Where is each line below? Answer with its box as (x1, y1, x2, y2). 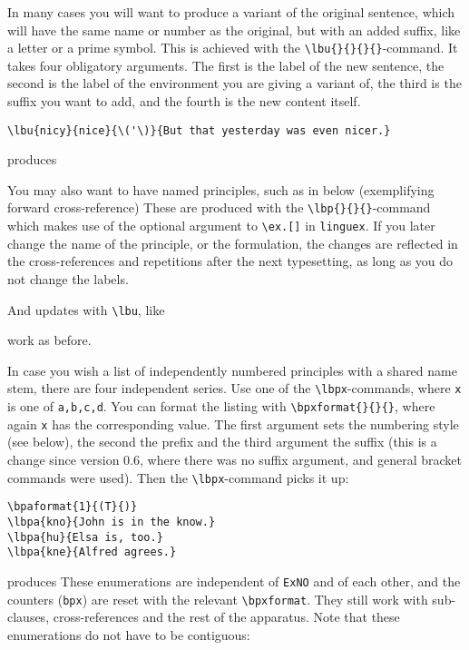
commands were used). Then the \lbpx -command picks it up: (7, 468, 349, 487)
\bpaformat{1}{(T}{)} (7, 500, 138, 514)
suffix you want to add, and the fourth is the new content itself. (7, 92, 361, 111)
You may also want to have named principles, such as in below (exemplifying (7, 180, 435, 199)
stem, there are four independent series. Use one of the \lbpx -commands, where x (7, 379, 462, 398)
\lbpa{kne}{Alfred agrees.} (7, 546, 177, 559)
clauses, (7, 607, 50, 626)
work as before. (7, 330, 92, 350)
